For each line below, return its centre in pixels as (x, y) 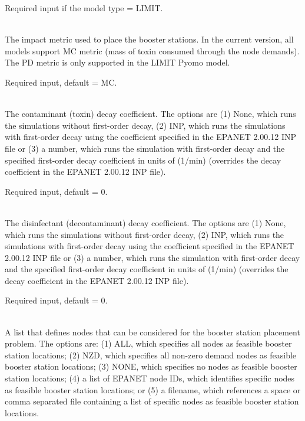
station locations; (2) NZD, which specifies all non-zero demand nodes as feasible (151, 355)
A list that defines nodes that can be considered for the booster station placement (152, 332)
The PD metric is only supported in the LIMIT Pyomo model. (117, 62)
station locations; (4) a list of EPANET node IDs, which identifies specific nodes (150, 378)
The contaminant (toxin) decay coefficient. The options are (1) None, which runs (150, 114)
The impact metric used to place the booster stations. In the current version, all (149, 39)
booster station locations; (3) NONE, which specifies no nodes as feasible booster (151, 366)
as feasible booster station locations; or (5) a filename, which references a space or (153, 389)
